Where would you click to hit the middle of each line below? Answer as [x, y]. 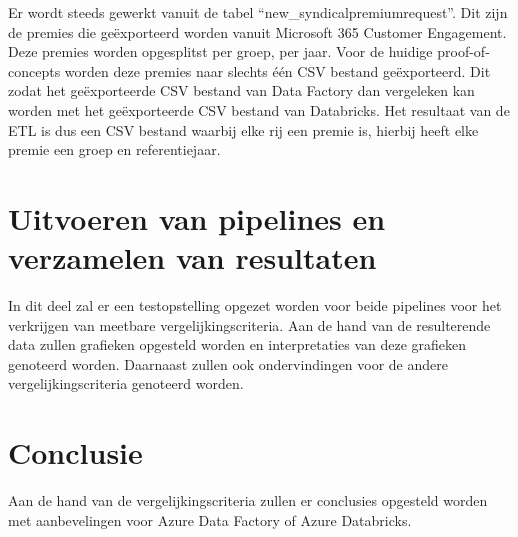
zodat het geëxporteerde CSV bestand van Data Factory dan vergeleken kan [241, 90]
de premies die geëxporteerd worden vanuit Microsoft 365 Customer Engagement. [257, 31]
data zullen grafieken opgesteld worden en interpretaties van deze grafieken [237, 344]
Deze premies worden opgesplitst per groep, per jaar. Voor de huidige [220, 51]
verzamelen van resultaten [192, 257]
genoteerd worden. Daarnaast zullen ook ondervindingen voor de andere [228, 363]
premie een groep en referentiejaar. [114, 149]
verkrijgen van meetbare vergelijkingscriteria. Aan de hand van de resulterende [249, 324]
